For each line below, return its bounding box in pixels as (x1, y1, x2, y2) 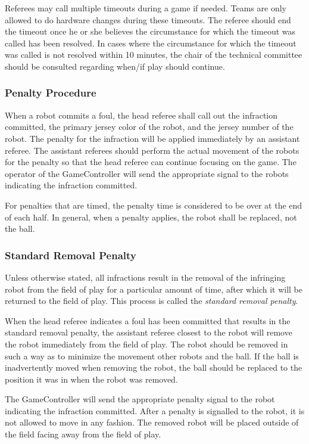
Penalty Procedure (5, 85, 96, 100)
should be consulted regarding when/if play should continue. (5, 60, 225, 72)
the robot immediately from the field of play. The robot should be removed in (5, 337, 288, 350)
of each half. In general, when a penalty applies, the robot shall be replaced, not (5, 210, 297, 223)
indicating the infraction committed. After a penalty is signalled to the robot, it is (5, 404, 305, 417)
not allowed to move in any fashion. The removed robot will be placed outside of (5, 416, 299, 429)
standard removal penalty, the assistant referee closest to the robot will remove (5, 326, 292, 339)
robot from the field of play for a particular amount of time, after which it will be (5, 282, 302, 295)
